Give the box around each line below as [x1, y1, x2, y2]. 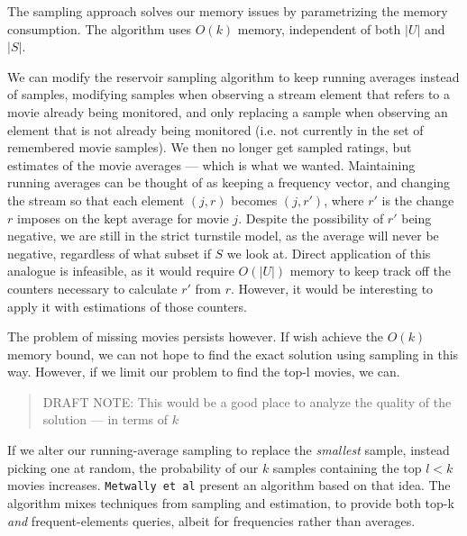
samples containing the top [272, 458, 422, 477]
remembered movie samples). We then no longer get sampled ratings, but [7, 138, 412, 157]
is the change [381, 190, 454, 209]
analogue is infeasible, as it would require [7, 261, 234, 280]
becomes [231, 190, 278, 209]
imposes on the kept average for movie [16, 208, 229, 227]
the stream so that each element [7, 190, 185, 209]
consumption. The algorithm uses [7, 19, 192, 38]
